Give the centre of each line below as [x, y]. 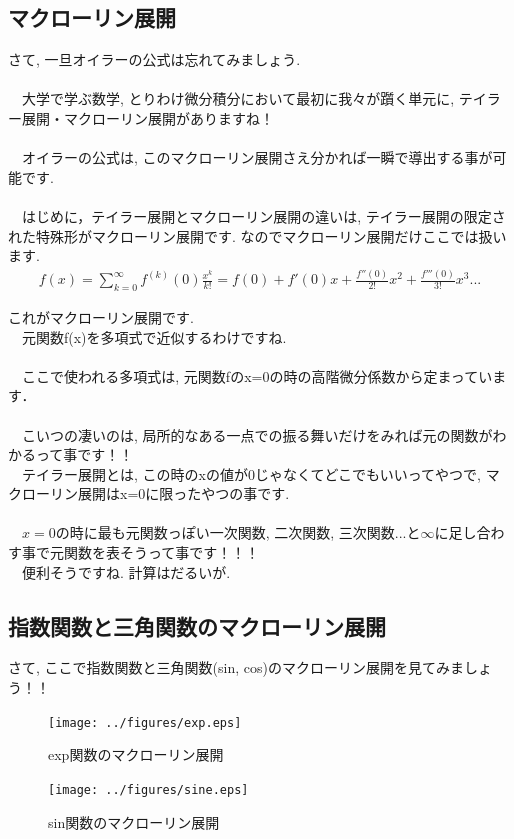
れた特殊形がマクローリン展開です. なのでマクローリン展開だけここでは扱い [257, 235]
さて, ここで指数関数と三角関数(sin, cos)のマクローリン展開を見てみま [236, 667]
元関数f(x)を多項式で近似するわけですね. [154, 336]
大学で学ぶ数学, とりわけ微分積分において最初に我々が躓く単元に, [238, 98]
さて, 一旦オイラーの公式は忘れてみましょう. [154, 59]
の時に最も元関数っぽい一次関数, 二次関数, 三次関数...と [238, 532]
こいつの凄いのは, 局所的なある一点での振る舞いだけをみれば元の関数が [257, 434]
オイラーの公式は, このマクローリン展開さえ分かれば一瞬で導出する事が [257, 157]
